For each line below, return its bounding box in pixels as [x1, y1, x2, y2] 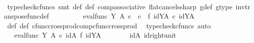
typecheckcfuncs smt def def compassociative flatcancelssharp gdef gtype [7, 1, 232, 11]
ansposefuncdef [4, 11, 49, 21]
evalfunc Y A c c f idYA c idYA [83, 11, 195, 21]
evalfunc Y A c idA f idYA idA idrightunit [14, 30, 177, 40]
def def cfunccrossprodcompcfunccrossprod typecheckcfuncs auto [7, 20, 211, 30]
